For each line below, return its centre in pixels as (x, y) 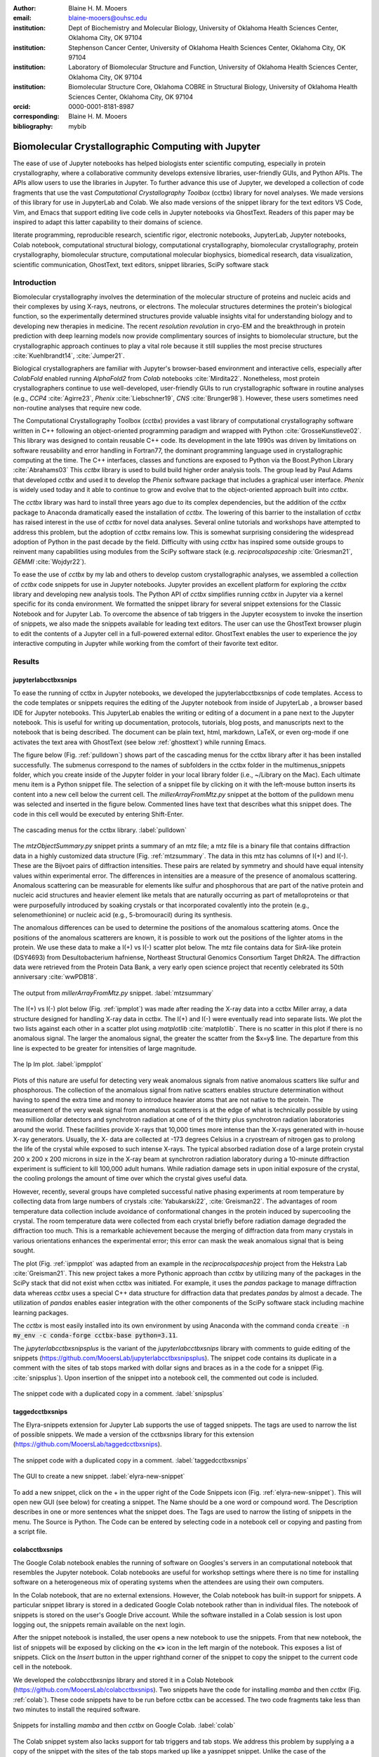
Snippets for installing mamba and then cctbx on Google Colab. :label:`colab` (124, 1725)
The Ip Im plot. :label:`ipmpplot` (58, 1064)
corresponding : (36, 117)
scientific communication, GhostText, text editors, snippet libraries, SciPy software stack (141, 264)
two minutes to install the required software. (77, 1710)
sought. (24, 1250)
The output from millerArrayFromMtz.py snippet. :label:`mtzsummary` (113, 993)
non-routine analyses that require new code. (77, 408)
